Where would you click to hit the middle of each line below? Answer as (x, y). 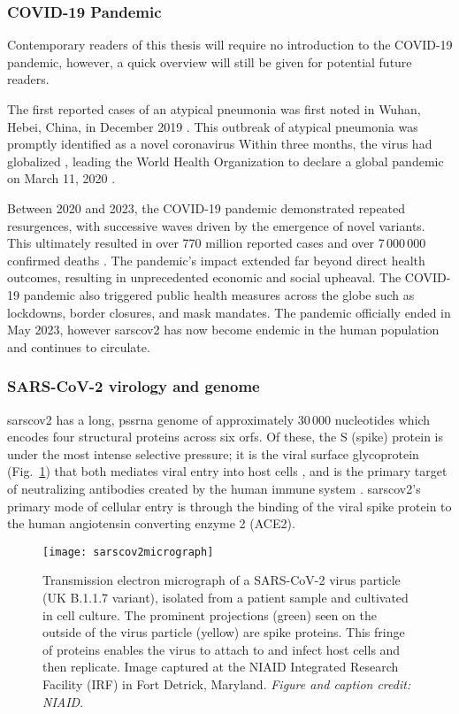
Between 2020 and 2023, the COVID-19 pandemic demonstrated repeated (207, 207)
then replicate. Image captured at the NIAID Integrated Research (221, 667)
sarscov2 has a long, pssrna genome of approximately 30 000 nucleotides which (219, 419)
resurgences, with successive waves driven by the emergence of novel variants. (216, 225)
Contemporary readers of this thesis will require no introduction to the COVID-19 (230, 45)
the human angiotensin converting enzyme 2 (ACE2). (151, 523)
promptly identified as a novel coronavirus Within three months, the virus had (220, 144)
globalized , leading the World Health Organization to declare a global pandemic (226, 161)
